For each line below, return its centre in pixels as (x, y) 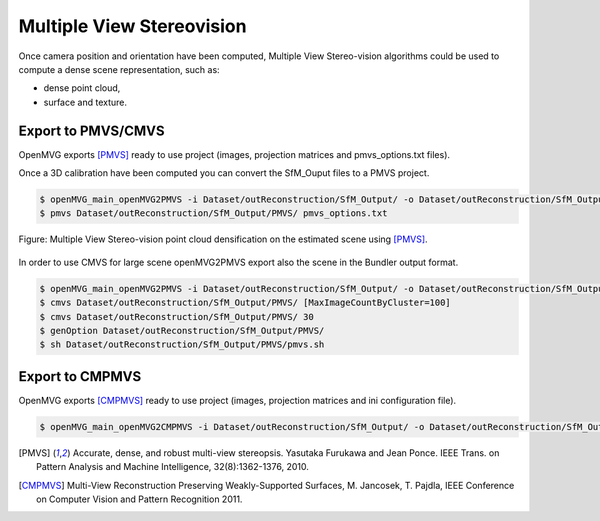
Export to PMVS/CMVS (91, 130)
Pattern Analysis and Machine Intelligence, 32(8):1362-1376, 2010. (172, 467)
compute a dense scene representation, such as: (119, 69)
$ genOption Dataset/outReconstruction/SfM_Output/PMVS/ (182, 330)
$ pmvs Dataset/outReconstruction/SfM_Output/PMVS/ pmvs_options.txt (213, 213)
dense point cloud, (82, 88)
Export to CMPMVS (80, 376)
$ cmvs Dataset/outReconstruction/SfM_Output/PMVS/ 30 (176, 316)
